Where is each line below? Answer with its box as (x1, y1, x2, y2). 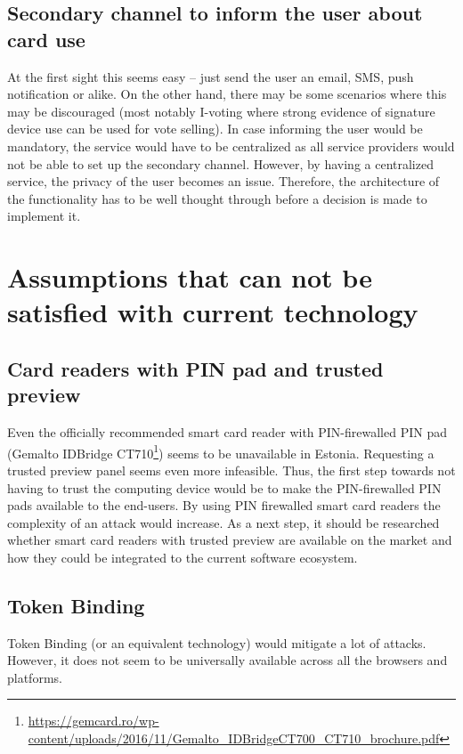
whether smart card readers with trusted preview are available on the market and (7, 531, 452, 549)
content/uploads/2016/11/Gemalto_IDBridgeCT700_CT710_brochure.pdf (28, 729, 440, 748)
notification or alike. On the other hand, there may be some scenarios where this (7, 85, 447, 103)
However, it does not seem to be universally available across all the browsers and (7, 651, 448, 669)
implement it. (7, 207, 81, 225)
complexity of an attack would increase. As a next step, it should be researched (7, 513, 440, 531)
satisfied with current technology (7, 294, 418, 330)
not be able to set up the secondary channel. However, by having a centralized (7, 154, 434, 173)
